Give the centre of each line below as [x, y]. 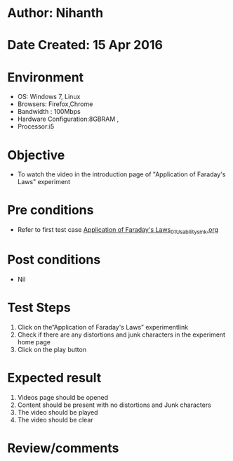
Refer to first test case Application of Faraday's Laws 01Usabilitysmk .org [118, 230]
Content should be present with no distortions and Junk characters [114, 405]
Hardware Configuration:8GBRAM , [68, 119]
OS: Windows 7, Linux [49, 97]
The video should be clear [55, 420]
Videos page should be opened [63, 397]
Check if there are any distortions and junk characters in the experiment [121, 335]
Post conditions [54, 260]
